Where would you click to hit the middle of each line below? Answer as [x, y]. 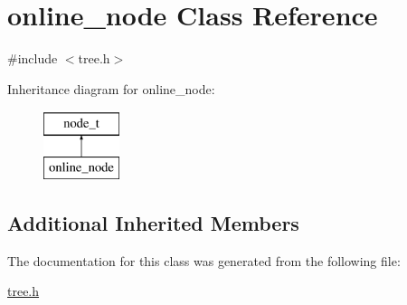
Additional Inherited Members [153, 222]
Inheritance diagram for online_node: [111, 88]
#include [33, 58]
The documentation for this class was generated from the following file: [204, 260]
